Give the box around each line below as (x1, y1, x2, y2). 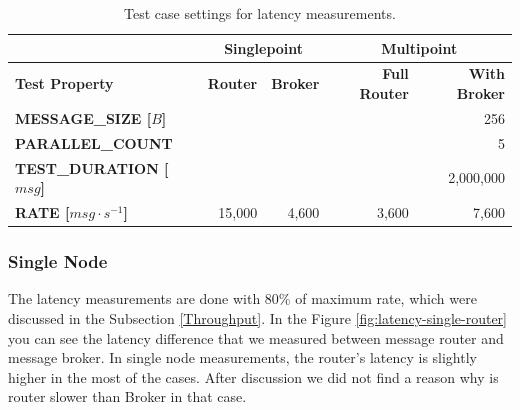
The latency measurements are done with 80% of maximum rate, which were (8, 288, 477, 309)
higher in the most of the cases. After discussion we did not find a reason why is (8, 366, 499, 387)
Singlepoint (224, 37, 304, 58)
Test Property (15, 73, 114, 94)
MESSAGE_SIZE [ (15, 107, 152, 128)
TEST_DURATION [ (15, 157, 169, 178)
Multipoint (381, 37, 458, 58)
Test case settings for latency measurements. (124, 3, 396, 23)
